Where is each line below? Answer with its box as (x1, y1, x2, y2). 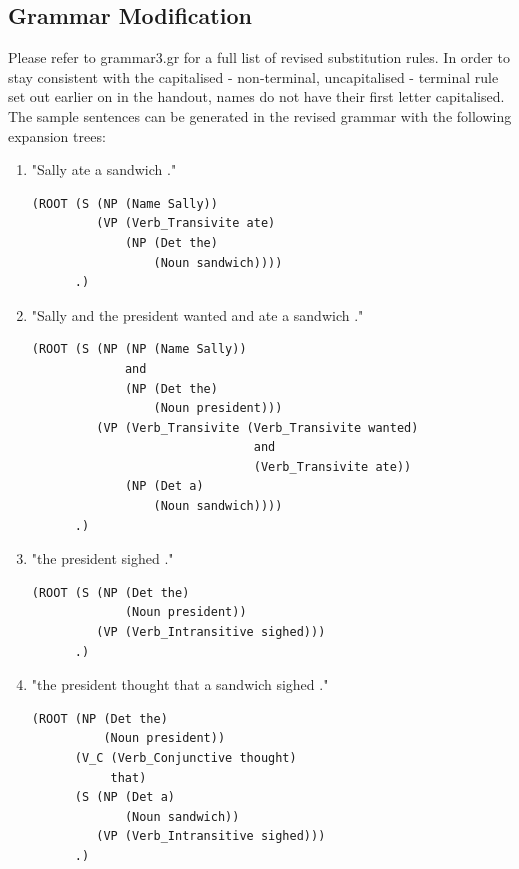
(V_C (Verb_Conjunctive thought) (74, 751, 297, 766)
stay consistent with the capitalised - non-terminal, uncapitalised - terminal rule (8, 66, 499, 87)
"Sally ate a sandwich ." (31, 159, 177, 180)
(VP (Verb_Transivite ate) (96, 216, 276, 231)
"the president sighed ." (31, 548, 174, 569)
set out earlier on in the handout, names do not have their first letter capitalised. (8, 86, 505, 107)
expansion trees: (8, 125, 106, 146)
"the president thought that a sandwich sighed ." (31, 674, 329, 695)
